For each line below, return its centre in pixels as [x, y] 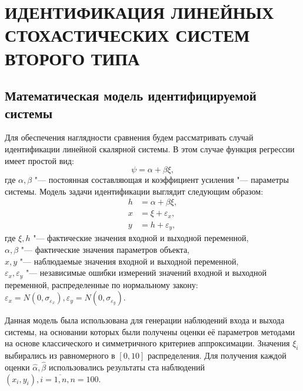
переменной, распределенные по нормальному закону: [101, 284]
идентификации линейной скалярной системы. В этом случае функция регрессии [150, 148]
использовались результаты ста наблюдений [126, 367]
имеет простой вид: [39, 160]
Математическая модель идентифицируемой [131, 96]
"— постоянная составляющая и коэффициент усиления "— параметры [162, 180]
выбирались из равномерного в [60, 355]
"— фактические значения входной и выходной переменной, [141, 238]
